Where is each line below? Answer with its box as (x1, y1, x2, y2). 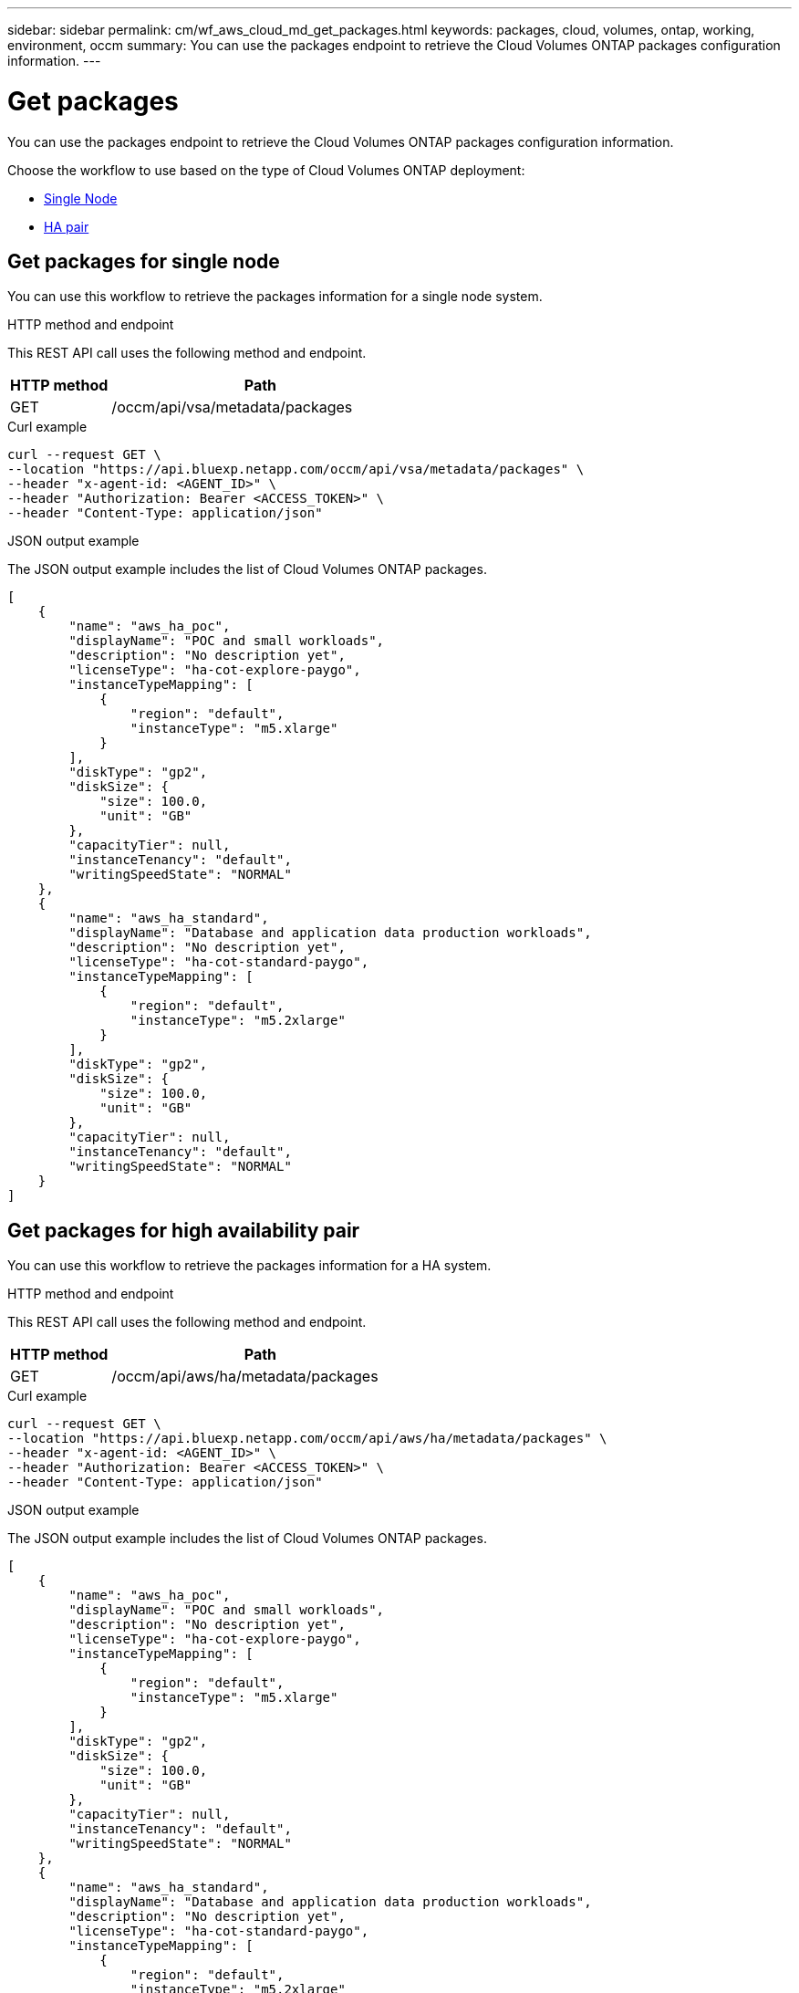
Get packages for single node (7, 249, 280, 273)
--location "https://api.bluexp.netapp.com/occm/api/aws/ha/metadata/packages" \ (7, 1431, 607, 1446)
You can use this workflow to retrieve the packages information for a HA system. (7, 1257, 492, 1274)
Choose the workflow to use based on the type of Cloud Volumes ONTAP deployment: (7, 162, 525, 178)
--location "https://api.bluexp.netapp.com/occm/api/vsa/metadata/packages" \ (7, 462, 585, 477)
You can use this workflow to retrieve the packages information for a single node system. (7, 288, 543, 305)
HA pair (44, 218, 89, 235)
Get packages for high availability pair (7, 1218, 360, 1242)
